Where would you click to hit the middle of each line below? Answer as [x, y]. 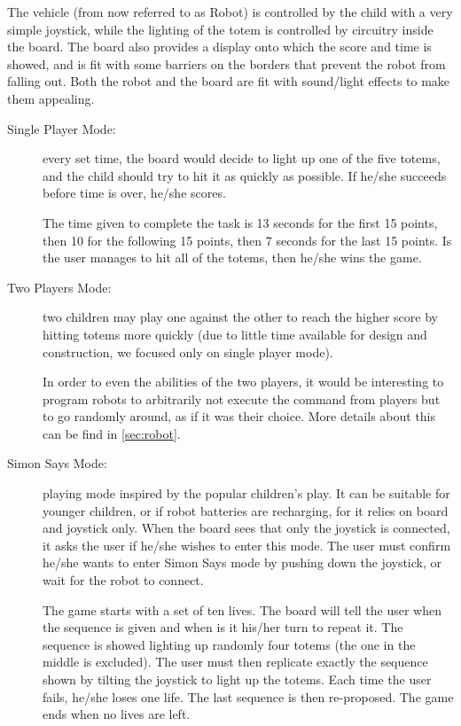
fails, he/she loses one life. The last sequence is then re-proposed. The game [248, 696]
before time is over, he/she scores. [134, 193]
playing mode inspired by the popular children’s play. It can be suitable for [246, 493]
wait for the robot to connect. [123, 580]
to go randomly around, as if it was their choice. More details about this [239, 416]
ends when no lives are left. [117, 714]
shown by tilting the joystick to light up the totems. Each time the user [237, 679]
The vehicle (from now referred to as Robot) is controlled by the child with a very [230, 12]
